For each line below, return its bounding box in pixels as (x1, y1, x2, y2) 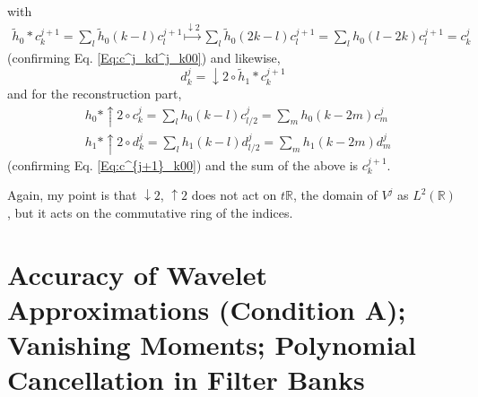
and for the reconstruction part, (7, 83, 182, 102)
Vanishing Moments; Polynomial (7, 326, 416, 363)
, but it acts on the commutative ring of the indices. (7, 203, 293, 221)
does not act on (191, 186, 277, 204)
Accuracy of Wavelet (7, 255, 267, 292)
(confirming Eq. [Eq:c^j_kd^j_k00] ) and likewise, (7, 48, 281, 67)
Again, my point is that (7, 186, 137, 204)
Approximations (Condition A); (7, 290, 406, 327)
